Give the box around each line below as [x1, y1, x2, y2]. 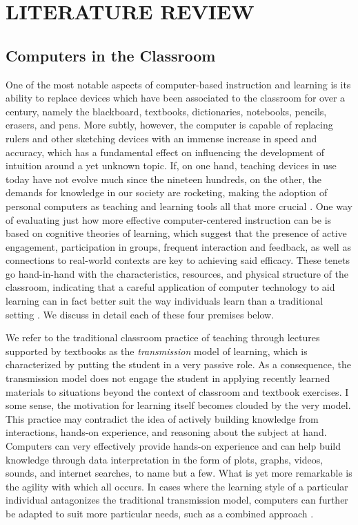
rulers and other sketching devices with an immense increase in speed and [6, 131, 317, 145]
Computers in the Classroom [6, 44, 216, 66]
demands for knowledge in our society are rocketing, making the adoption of [6, 185, 328, 200]
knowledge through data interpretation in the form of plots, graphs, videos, [6, 452, 324, 466]
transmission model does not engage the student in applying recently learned [6, 371, 330, 385]
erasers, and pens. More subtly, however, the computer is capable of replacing [6, 117, 333, 132]
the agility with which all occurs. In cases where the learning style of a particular [6, 479, 348, 493]
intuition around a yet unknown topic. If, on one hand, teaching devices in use [6, 158, 337, 173]
